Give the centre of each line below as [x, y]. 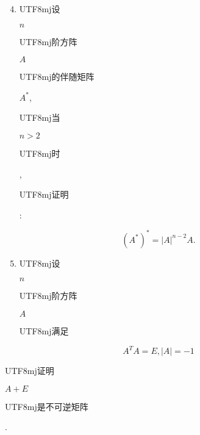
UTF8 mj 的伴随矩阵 [57, 77]
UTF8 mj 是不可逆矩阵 [47, 406]
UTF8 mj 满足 [44, 331]
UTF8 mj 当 [40, 117]
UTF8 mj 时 [40, 153]
